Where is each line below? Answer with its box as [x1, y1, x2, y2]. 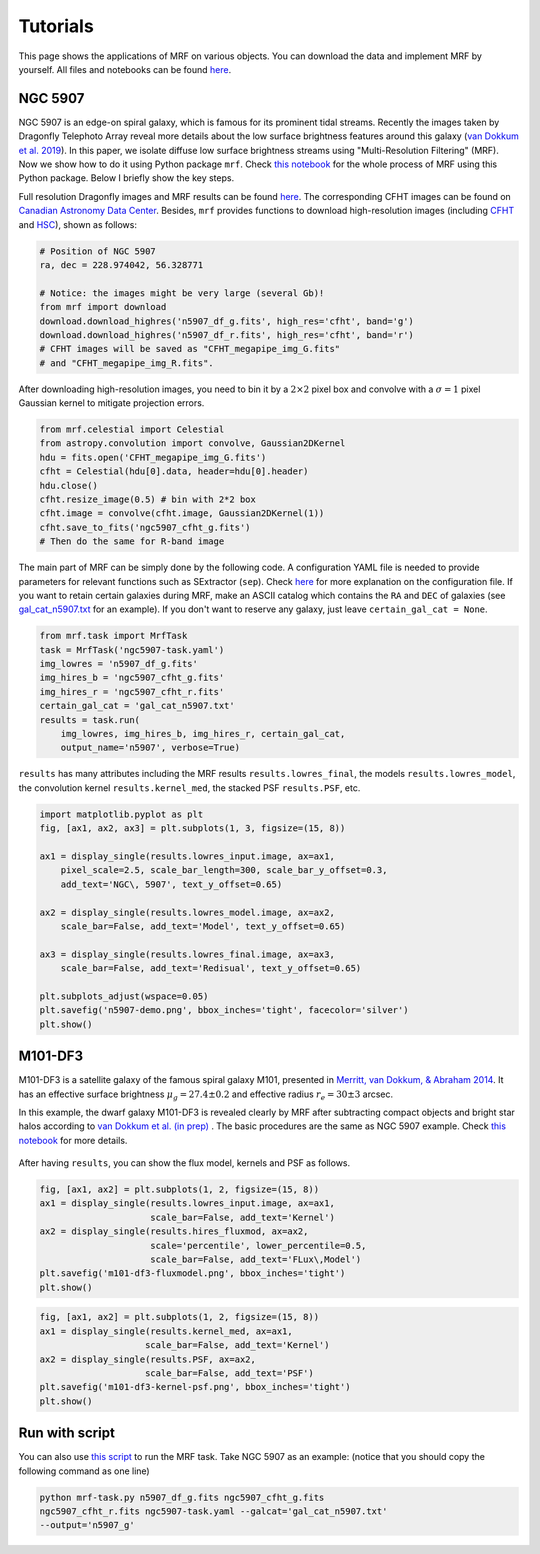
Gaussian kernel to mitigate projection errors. [18, 397, 205, 409]
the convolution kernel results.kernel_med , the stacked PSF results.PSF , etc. [18, 781, 361, 794]
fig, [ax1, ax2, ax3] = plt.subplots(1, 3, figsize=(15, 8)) [39, 823, 346, 834]
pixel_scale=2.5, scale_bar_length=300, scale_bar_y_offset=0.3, [60, 865, 388, 876]
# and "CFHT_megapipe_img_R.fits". [39, 357, 214, 369]
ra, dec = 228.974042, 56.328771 [39, 259, 204, 270]
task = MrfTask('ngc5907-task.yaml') [39, 644, 225, 655]
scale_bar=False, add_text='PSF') [145, 1367, 314, 1379]
